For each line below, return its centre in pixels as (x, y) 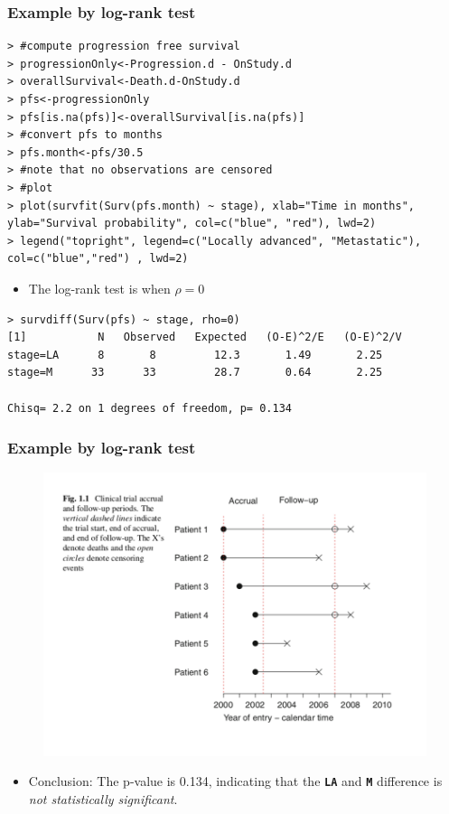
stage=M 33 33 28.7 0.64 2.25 (195, 373)
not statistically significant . (103, 798)
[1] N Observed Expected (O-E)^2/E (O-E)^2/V (205, 337)
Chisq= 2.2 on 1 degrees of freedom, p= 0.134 (150, 408)
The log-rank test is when (99, 288)
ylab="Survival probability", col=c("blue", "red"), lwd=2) (192, 224)
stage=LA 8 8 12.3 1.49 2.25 (195, 355)
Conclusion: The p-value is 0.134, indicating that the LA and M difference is (235, 781)
